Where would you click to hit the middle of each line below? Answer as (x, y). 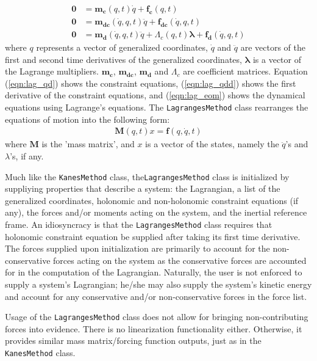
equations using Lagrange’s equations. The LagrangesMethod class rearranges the (157, 107)
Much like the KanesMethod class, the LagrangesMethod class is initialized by (147, 176)
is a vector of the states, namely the (212, 144)
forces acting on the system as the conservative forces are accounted (180, 260)
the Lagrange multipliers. (52, 71)
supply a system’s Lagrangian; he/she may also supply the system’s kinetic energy (158, 284)
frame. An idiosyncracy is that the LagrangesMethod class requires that (139, 224)
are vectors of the (273, 47)
